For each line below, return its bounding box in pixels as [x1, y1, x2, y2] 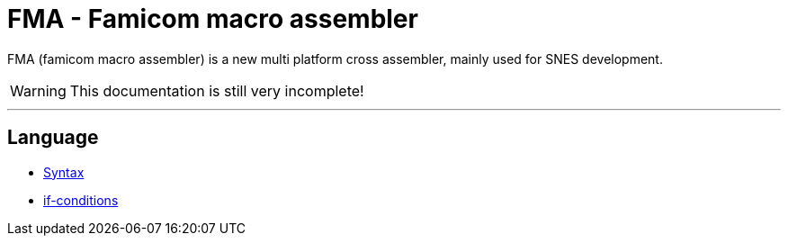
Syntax [43, 164, 85, 180]
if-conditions [43, 192, 119, 208]
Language [7, 126, 99, 149]
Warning [10, 81, 67, 100]
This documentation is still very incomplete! [69, 81, 364, 100]
